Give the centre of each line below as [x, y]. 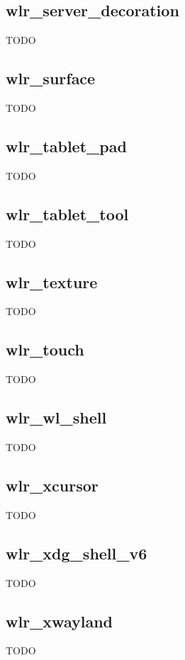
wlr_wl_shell [56, 417]
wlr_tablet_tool [67, 214]
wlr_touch [45, 349]
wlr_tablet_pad [66, 146]
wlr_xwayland [59, 621]
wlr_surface [51, 78]
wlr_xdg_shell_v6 [77, 553]
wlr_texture [52, 281]
